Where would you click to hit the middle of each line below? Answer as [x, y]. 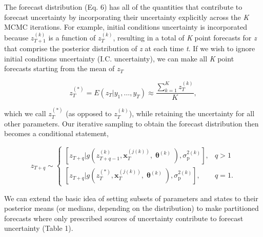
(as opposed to [89, 113]
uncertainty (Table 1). [39, 228]
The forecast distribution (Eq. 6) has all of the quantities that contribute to [123, 7]
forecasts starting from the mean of [59, 68]
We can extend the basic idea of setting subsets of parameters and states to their [131, 198]
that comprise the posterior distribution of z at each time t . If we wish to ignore [130, 48]
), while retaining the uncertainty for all [192, 113]
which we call [25, 113]
